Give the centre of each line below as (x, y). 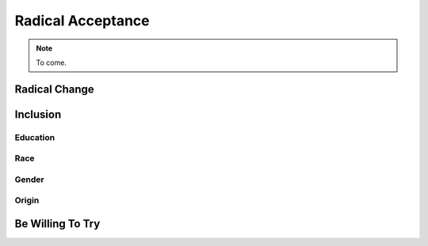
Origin (27, 200)
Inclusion (38, 114)
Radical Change (54, 89)
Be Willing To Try (57, 224)
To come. (52, 62)
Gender (29, 180)
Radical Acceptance (82, 21)
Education (35, 137)
